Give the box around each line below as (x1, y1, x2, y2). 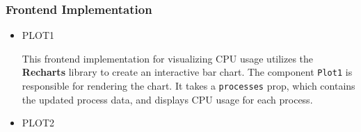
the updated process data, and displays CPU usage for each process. (22, 92, 313, 106)
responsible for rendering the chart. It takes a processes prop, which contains (22, 79, 355, 93)
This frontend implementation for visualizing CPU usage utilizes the (22, 51, 314, 65)
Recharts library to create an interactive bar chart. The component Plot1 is (22, 65, 353, 79)
